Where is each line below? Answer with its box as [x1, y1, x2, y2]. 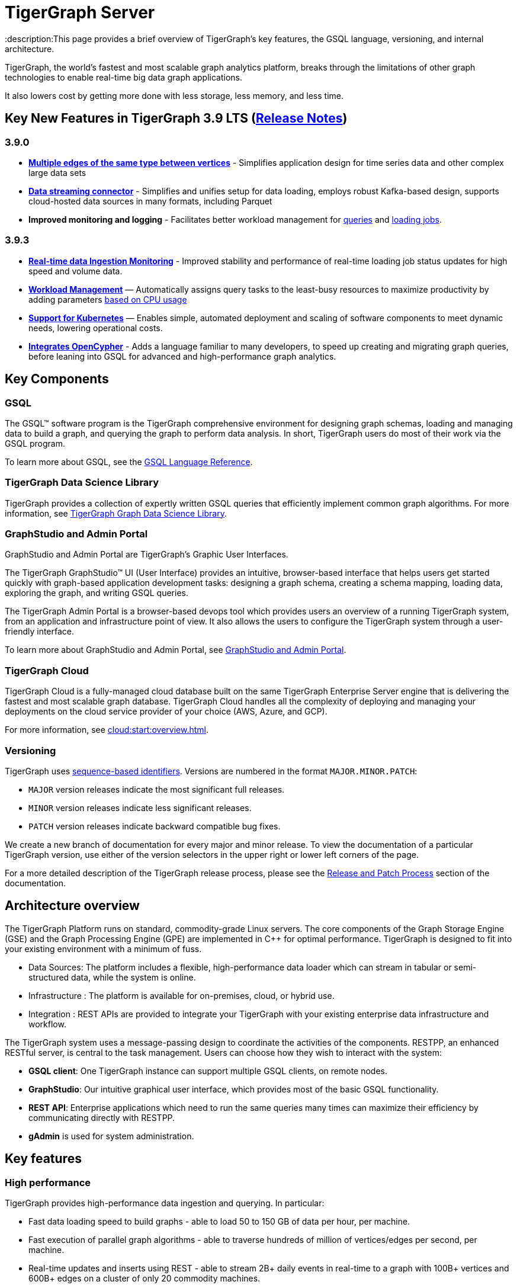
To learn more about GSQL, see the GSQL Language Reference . [5, 456, 253, 467]
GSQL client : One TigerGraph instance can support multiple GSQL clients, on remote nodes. [28, 1065, 388, 1076]
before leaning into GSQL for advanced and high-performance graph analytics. [28, 351, 336, 361]
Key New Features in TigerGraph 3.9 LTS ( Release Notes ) [5, 111, 348, 126]
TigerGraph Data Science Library [5, 476, 159, 489]
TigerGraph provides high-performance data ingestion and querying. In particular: [5, 1198, 325, 1208]
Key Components [5, 371, 109, 387]
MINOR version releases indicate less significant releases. [28, 802, 252, 813]
